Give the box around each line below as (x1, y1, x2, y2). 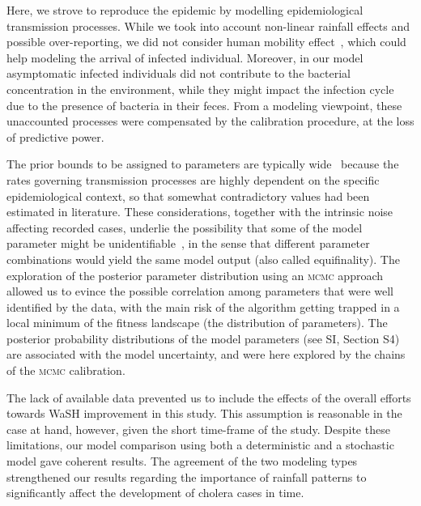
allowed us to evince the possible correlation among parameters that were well (6, 283, 394, 300)
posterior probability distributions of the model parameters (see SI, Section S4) (6, 330, 400, 347)
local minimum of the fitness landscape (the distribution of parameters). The (6, 314, 388, 331)
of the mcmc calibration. (6, 362, 125, 379)
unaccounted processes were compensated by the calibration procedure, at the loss (6, 113, 415, 130)
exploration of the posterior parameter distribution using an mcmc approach (6, 266, 384, 283)
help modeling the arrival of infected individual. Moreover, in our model (6, 49, 364, 66)
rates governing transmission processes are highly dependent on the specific (6, 171, 380, 188)
